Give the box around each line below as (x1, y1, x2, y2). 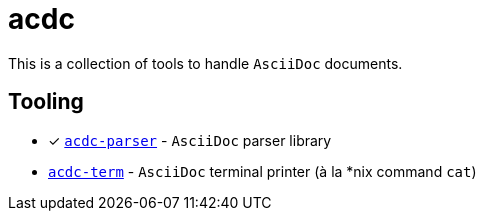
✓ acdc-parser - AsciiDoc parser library (48, 131, 332, 149)
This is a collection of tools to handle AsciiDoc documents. (8, 54, 403, 72)
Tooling (8, 89, 84, 115)
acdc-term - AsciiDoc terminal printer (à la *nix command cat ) (48, 162, 477, 180)
